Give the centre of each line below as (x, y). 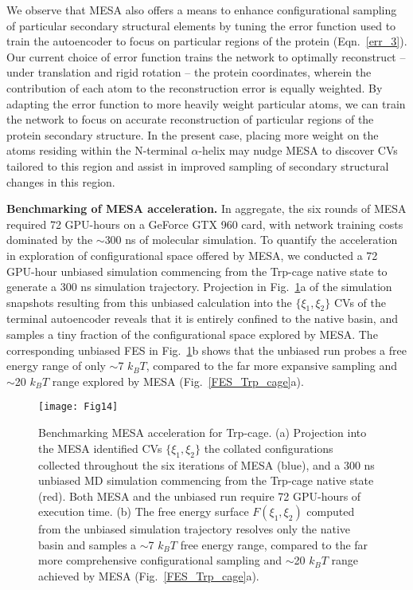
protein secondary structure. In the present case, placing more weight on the (193, 134)
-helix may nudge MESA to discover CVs (298, 150)
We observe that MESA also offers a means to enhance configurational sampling (202, 10)
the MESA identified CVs (100, 448)
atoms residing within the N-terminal (97, 150)
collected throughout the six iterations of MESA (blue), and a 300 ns (206, 464)
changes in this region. (61, 181)
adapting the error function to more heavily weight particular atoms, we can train (206, 103)
